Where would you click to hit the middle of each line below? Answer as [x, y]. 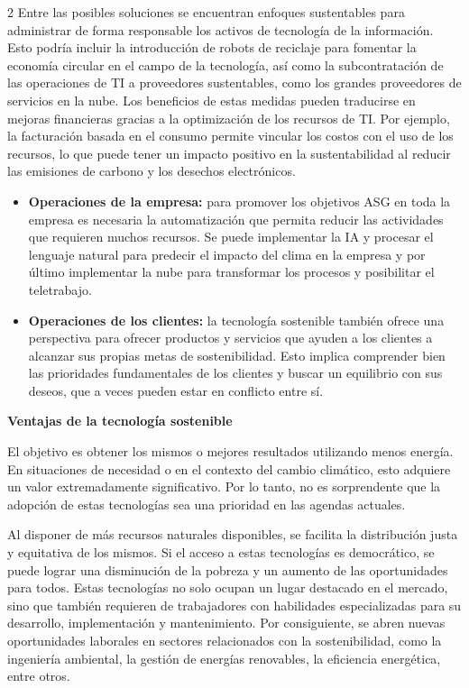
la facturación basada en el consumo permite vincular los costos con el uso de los [230, 136]
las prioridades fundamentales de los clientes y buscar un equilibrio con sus [235, 373]
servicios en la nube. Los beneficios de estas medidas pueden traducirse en [212, 100]
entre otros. [39, 676]
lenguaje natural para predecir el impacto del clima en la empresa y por [227, 254]
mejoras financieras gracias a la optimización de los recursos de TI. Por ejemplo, [229, 118]
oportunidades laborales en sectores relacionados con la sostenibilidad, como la [225, 640]
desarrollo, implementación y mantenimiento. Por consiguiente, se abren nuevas [226, 623]
